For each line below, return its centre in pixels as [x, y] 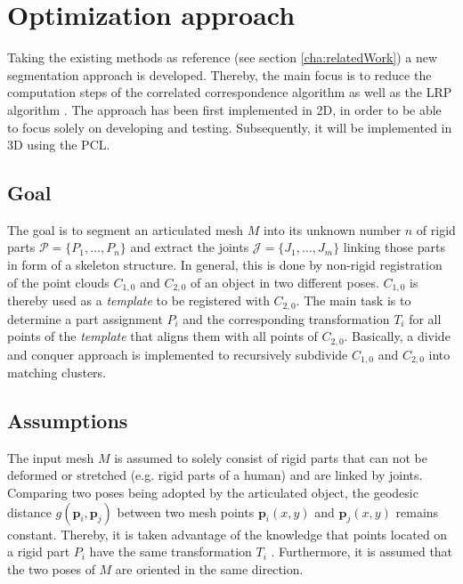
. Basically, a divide [397, 336]
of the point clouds [58, 282]
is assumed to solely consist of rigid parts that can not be [271, 457]
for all [425, 318]
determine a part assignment [85, 318]
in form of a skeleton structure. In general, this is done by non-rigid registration [225, 265]
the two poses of [51, 568]
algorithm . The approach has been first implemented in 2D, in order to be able [224, 109]
